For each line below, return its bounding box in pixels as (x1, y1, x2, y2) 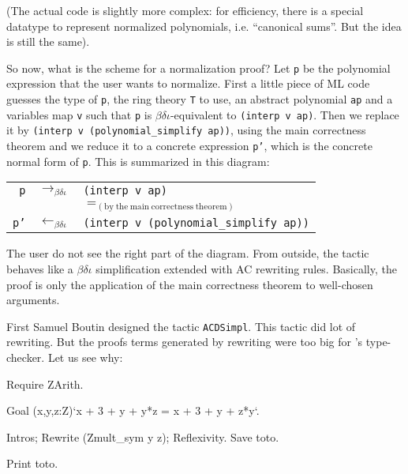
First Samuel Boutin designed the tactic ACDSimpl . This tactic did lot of (6, 318, 356, 334)
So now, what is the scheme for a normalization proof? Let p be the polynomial (6, 59, 391, 76)
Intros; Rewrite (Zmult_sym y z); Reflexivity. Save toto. (6, 428, 279, 445)
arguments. (6, 292, 60, 308)
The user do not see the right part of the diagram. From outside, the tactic (6, 245, 369, 261)
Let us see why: (47, 349, 123, 366)
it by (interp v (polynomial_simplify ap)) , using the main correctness (6, 122, 366, 138)
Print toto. (6, 455, 58, 472)
